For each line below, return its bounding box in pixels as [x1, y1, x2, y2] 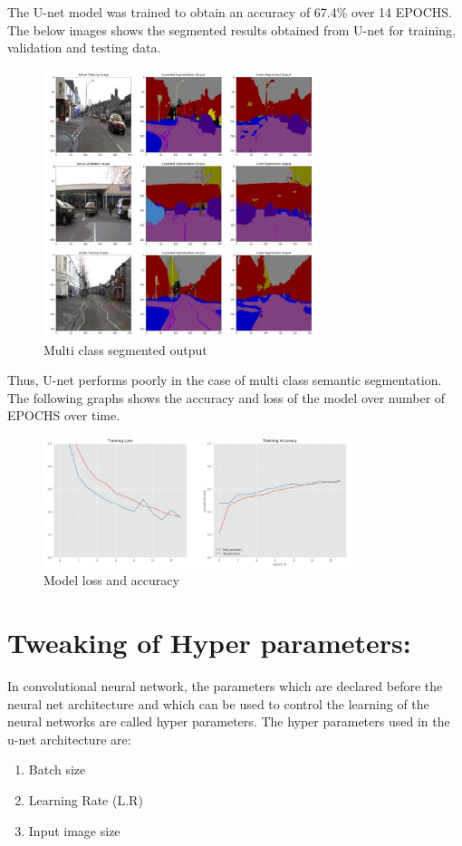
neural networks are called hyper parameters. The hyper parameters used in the [7, 712, 450, 731]
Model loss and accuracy [43, 571, 179, 590]
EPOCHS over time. [7, 406, 120, 425]
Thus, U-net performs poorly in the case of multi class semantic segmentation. [7, 370, 442, 389]
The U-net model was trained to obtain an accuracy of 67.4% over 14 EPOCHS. [7, 3, 452, 21]
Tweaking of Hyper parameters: [7, 624, 411, 661]
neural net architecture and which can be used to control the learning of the [7, 694, 429, 713]
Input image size [28, 821, 120, 840]
